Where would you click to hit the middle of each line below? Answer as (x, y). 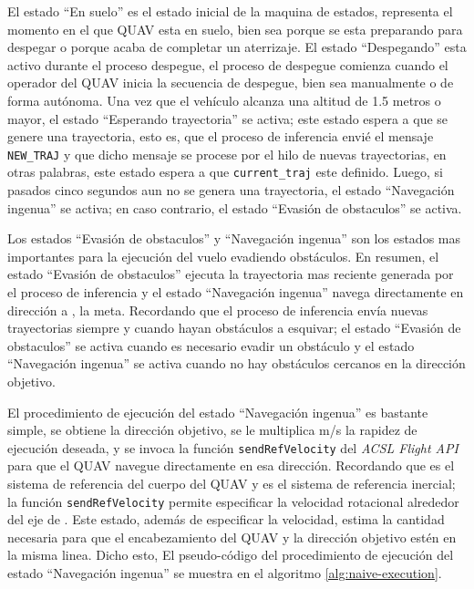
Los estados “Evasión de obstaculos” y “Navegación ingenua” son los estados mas (234, 238)
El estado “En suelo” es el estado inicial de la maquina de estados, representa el (230, 11)
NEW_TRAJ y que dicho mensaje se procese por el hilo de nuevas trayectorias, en (227, 154)
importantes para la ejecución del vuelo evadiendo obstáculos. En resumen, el (223, 256)
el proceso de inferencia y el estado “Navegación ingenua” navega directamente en (236, 292)
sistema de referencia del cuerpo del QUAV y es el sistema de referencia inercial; (232, 484)
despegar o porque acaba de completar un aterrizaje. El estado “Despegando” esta (237, 47)
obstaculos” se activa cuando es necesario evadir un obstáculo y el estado (211, 345)
